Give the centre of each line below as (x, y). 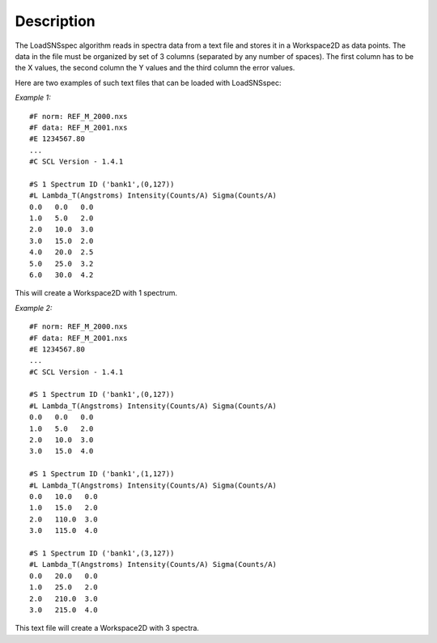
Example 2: (34, 308)
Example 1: (33, 98)
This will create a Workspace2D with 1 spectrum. (96, 293)
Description (55, 21)
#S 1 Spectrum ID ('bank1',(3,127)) (102, 553)
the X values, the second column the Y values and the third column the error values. (155, 68)
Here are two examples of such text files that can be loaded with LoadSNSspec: (148, 83)
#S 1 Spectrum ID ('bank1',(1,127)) (102, 474)
